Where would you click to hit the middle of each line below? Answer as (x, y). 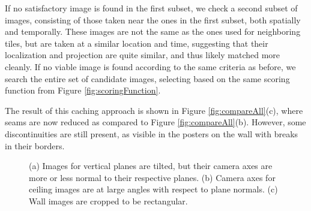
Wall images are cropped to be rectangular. (108, 201)
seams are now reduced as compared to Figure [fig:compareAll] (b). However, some (155, 122)
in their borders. (35, 145)
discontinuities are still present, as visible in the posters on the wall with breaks (152, 133)
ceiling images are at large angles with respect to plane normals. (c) (153, 189)
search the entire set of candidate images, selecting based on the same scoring (147, 78)
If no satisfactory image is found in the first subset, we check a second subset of (151, 8)
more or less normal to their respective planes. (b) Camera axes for (152, 177)
